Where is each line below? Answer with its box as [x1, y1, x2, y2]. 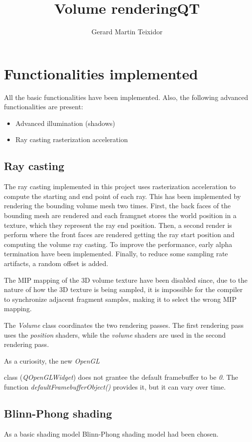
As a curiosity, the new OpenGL [4, 355, 100, 366]
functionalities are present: [4, 101, 84, 112]
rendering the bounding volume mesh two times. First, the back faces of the [4, 200, 231, 211]
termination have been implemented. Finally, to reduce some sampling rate [4, 248, 228, 259]
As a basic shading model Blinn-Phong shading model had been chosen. [4, 428, 219, 439]
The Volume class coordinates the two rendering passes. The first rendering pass [4, 319, 244, 330]
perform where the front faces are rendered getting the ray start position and [4, 229, 234, 240]
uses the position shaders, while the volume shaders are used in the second [4, 329, 226, 340]
